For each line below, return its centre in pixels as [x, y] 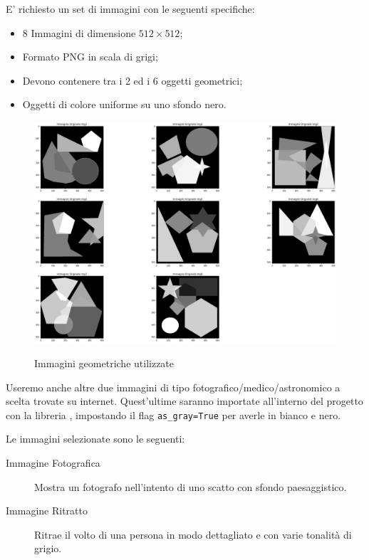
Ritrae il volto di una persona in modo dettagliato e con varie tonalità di [193, 534]
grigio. [48, 548]
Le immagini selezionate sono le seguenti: [95, 439]
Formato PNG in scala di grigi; [90, 57]
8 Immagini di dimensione [79, 32]
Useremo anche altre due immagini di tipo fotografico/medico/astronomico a [173, 387]
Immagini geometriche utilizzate [104, 363]
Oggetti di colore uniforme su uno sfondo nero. [124, 104]
